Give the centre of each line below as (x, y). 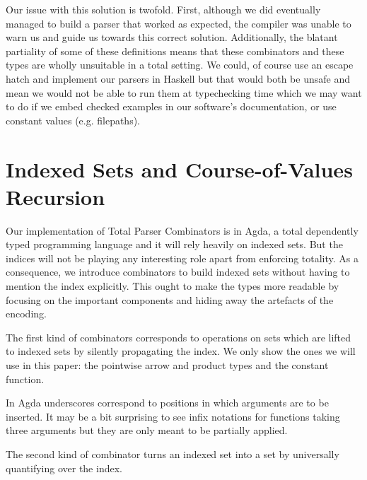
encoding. (26, 314)
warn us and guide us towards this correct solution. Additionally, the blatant (172, 37)
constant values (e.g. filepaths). (73, 120)
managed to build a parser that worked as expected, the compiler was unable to (179, 23)
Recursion (56, 196)
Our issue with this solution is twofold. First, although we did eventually (163, 9)
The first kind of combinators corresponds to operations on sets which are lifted (179, 337)
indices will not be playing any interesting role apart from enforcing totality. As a (182, 258)
